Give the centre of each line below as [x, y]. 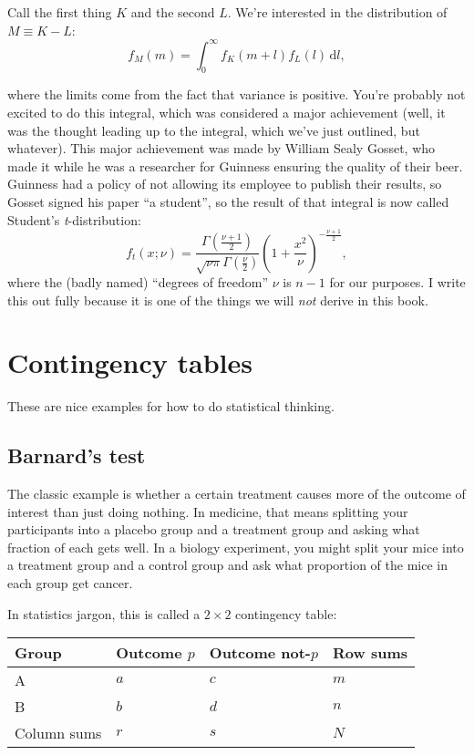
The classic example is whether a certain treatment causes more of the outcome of [237, 494]
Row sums [371, 653]
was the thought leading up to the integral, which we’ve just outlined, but [214, 130]
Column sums [58, 733]
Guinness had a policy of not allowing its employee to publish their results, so [225, 184]
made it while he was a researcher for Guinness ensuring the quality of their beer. [235, 165]
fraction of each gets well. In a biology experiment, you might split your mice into [236, 547]
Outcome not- [260, 653]
